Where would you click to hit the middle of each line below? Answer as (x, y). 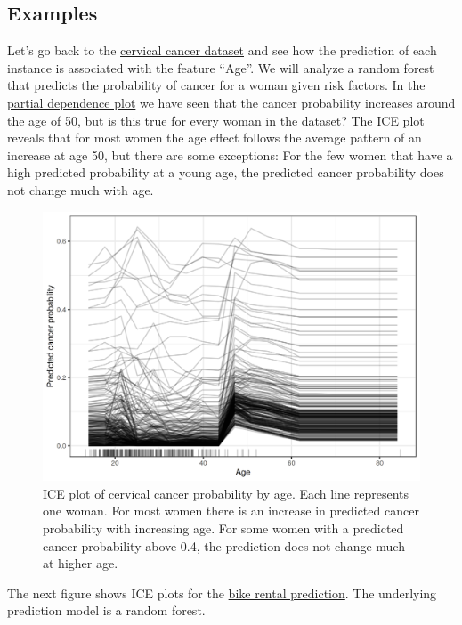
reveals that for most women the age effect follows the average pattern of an (215, 138)
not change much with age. (81, 189)
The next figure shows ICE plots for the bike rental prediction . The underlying (222, 593)
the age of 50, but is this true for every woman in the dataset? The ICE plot (216, 120)
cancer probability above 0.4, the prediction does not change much (224, 545)
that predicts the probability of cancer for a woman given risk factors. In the (216, 85)
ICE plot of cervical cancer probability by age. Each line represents (226, 493)
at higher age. (81, 563)
